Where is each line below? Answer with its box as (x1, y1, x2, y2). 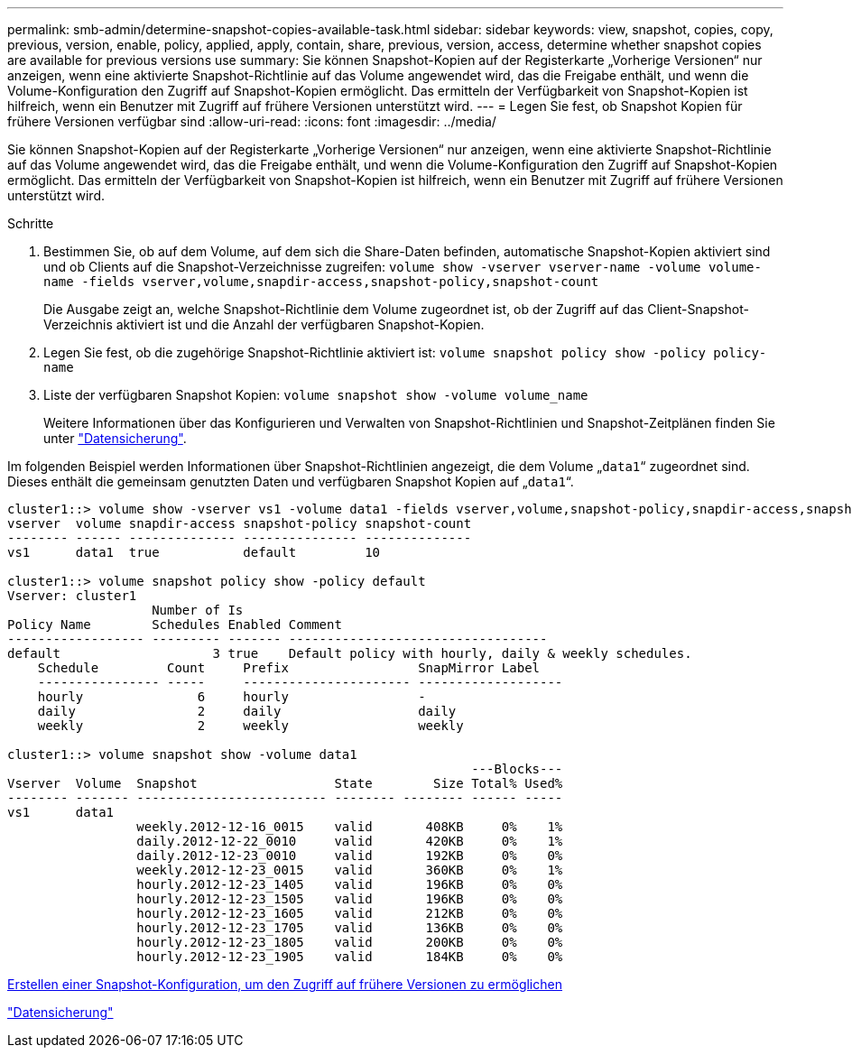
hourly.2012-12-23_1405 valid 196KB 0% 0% (136, 877, 563, 892)
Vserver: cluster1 (7, 588, 137, 603)
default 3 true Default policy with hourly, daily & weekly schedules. (7, 646, 692, 661)
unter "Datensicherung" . (43, 430, 187, 446)
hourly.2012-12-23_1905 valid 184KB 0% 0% (136, 949, 563, 964)
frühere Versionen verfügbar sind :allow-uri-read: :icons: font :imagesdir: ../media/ (7, 114, 496, 129)
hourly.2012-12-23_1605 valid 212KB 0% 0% (136, 906, 563, 921)
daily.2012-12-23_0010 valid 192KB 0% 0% (136, 848, 563, 863)
